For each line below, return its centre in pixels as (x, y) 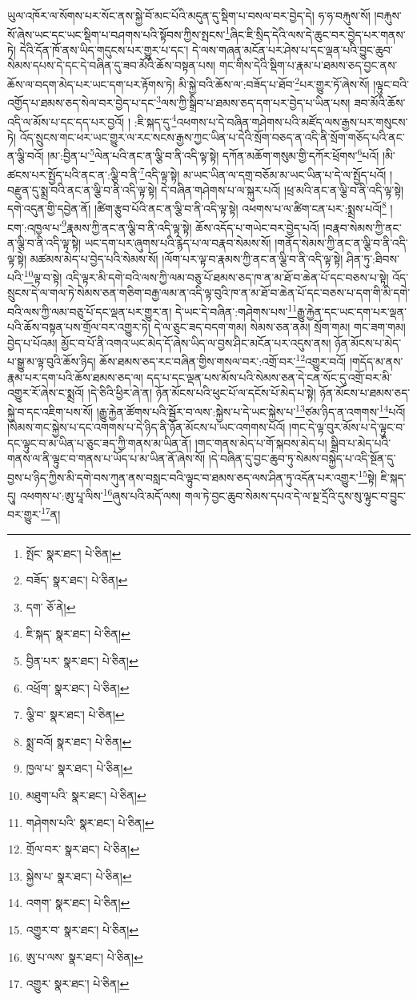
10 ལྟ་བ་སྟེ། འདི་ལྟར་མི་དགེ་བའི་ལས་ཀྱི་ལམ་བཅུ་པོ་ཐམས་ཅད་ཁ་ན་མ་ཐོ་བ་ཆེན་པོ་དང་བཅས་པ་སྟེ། (206, 276)
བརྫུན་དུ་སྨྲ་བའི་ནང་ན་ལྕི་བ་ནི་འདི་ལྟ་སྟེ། (82, 189)
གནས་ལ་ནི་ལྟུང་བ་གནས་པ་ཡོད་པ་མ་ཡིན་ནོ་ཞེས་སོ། (106, 458)
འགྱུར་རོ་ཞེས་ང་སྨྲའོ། (46, 393)
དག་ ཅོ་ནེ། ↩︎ (51, 606)
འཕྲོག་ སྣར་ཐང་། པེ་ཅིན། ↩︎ (78, 687)
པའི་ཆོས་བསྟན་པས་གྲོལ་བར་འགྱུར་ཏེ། (79, 327)
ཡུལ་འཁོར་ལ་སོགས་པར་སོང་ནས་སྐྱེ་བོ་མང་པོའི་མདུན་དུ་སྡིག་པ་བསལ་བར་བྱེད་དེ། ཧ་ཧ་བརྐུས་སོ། (189, 15)
